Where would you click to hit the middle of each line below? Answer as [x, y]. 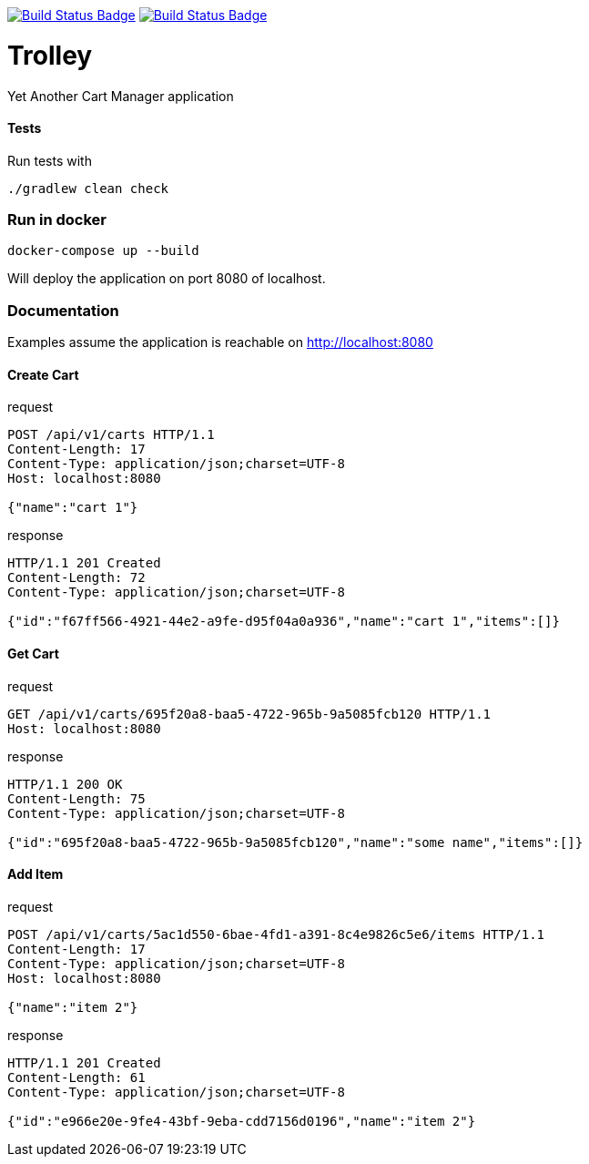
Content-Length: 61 [76, 1077]
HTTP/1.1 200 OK [65, 784]
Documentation [63, 310]
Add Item [36, 874]
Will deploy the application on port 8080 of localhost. [167, 279]
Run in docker [57, 220]
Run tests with [50, 160]
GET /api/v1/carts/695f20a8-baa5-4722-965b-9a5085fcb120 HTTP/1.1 [249, 714]
